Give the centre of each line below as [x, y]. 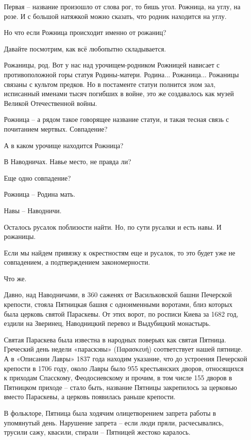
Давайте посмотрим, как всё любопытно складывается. [85, 48]
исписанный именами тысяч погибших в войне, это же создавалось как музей [119, 93]
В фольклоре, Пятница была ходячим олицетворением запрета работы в [110, 413]
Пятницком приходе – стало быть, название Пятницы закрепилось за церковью [121, 387]
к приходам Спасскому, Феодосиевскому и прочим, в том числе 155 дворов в [118, 378]
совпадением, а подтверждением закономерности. [77, 262]
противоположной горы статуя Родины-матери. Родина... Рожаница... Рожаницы [121, 74]
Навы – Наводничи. [33, 210]
